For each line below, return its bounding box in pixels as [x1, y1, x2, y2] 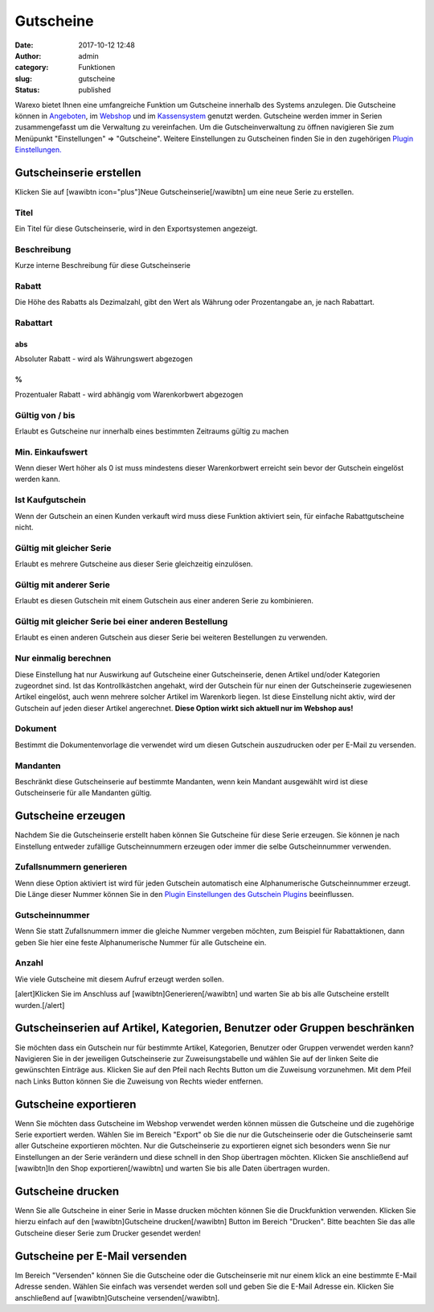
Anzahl [14, 957, 43, 969]
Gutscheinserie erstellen [14, 166, 141, 179]
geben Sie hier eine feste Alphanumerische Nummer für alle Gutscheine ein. [14, 937, 267, 947]
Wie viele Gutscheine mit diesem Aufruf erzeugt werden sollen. [14, 974, 224, 984]
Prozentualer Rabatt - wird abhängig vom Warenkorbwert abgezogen [14, 389, 244, 399]
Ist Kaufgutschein [14, 495, 86, 506]
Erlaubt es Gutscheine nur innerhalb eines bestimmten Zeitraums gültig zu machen [14, 426, 289, 436]
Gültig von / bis [14, 409, 76, 421]
